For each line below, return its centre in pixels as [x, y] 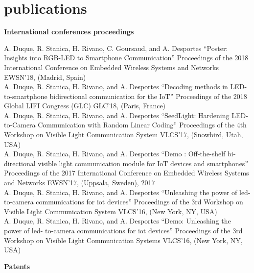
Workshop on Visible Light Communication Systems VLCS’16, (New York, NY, [123, 240]
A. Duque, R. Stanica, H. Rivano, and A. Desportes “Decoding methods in [116, 87]
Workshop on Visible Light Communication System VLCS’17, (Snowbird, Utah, [124, 135]
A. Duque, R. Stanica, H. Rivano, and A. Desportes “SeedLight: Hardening [117, 115]
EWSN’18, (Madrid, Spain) [45, 77]
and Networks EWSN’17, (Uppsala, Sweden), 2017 [80, 183]
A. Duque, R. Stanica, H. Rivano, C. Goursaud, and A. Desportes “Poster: [116, 48]
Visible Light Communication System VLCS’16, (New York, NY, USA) [111, 211]
